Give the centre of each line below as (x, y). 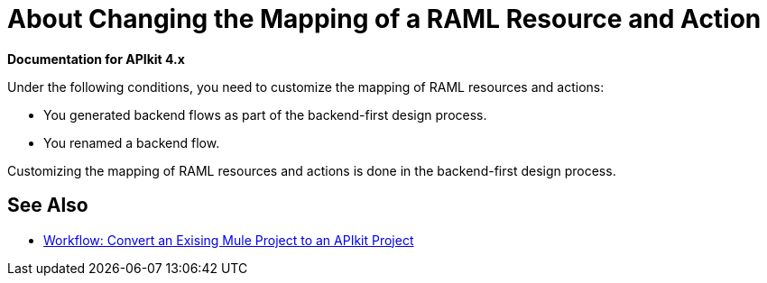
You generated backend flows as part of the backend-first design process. (265, 114)
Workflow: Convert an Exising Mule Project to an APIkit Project (229, 240)
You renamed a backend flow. (132, 142)
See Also (48, 205)
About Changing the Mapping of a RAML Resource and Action (384, 19)
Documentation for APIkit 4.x (96, 59)
